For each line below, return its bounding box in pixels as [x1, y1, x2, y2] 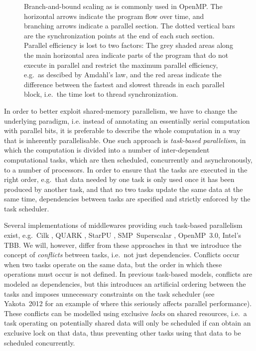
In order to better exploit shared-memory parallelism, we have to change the [4, 105, 238, 116]
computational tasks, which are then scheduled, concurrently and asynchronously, [4, 154, 253, 165]
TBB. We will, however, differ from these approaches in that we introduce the [4, 239, 242, 250]
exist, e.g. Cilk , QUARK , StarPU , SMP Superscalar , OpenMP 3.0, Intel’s [4, 230, 242, 240]
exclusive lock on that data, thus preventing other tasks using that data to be [4, 328, 241, 338]
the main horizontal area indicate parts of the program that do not [24, 49, 229, 60]
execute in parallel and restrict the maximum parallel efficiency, [24, 59, 218, 70]
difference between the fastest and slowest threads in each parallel [24, 79, 225, 89]
